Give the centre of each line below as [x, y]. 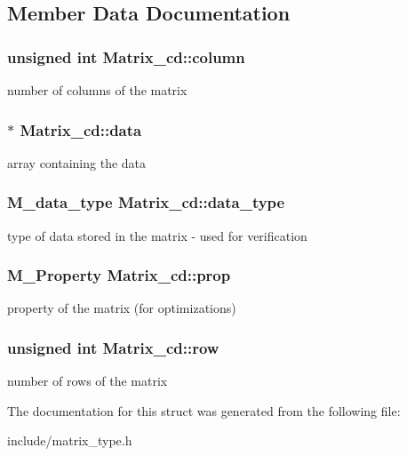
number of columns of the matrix [97, 90]
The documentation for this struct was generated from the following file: [204, 410]
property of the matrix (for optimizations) [122, 308]
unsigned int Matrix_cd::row [113, 347]
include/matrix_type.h [70, 440]
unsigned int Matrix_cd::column [126, 56]
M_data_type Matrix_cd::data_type [146, 202]
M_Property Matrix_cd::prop [119, 275]
